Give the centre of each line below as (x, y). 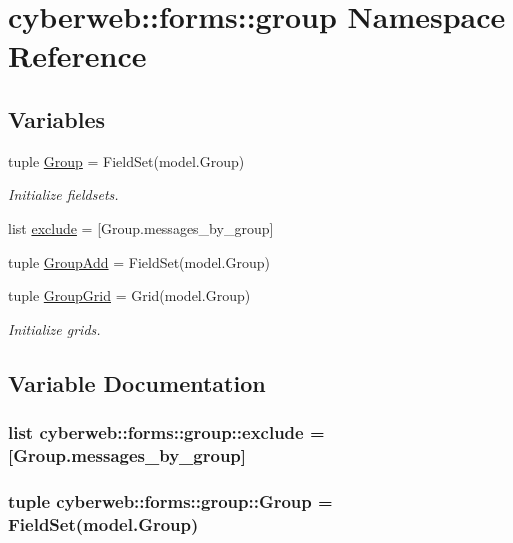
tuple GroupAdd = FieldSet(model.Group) (139, 261)
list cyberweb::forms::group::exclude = (166, 432)
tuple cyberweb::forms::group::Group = (170, 500)
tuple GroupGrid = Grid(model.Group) (129, 295)
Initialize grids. (54, 328)
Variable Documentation (137, 382)
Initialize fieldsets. (63, 194)
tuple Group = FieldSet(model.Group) (126, 160)
